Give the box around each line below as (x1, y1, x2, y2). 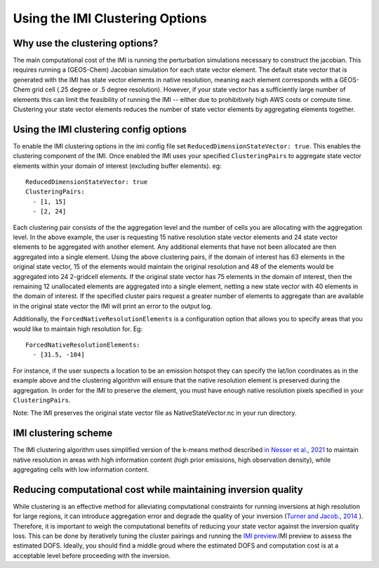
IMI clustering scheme (13, 427, 113, 439)
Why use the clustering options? (13, 37, 159, 49)
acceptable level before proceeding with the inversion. (13, 551, 171, 560)
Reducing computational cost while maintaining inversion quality (13, 484, 303, 496)
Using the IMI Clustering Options (13, 11, 207, 26)
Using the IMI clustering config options (13, 123, 187, 135)
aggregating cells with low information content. (13, 465, 149, 474)
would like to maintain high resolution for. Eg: (13, 324, 143, 333)
